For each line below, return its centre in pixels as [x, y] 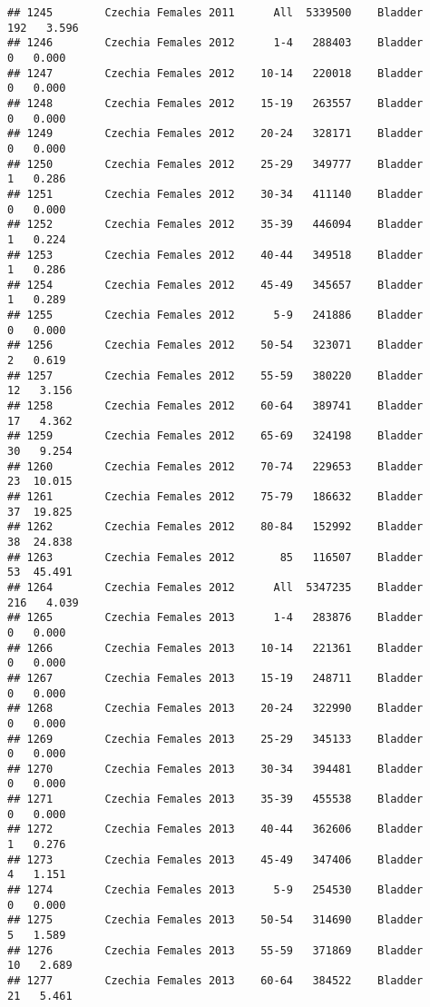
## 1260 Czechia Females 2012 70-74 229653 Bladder [215, 466]
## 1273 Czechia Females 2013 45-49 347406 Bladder [215, 859]
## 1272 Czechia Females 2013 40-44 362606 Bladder [215, 829]
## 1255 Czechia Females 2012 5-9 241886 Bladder [215, 316]
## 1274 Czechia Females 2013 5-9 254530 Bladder [215, 890]
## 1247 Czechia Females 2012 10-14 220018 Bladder [215, 73]
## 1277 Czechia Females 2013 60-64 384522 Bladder [215, 981]
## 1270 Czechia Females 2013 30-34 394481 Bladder [215, 769]
